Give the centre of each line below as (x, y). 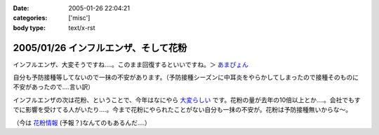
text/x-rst (82, 27)
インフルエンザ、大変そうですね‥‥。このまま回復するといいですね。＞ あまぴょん (131, 64)
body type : (29, 27)
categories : (30, 18)
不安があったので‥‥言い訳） (54, 87)
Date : (21, 8)
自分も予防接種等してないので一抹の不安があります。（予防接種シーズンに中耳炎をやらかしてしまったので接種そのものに (186, 78)
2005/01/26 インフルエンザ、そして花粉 (100, 48)
